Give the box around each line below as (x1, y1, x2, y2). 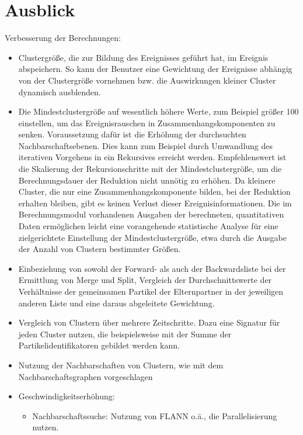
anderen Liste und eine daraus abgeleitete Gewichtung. (18, 296, 215, 309)
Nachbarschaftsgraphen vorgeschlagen (18, 370, 153, 382)
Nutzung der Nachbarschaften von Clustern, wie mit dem (18, 358, 224, 371)
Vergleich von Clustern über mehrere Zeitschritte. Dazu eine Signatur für (18, 316, 280, 329)
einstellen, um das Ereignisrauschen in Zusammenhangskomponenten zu (18, 116, 276, 129)
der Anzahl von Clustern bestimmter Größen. (18, 243, 181, 255)
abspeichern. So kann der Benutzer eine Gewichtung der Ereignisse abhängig (18, 63, 292, 75)
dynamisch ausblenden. (18, 85, 101, 98)
